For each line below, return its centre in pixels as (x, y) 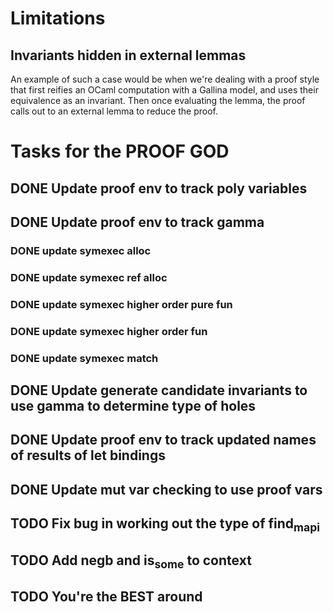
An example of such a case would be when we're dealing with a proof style (165, 79)
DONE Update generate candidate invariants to (159, 390)
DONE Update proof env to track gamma (137, 222)
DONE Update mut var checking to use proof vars (166, 489)
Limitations (58, 18)
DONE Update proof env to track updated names (163, 440)
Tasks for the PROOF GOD (120, 151)
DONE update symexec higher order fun (109, 331)
